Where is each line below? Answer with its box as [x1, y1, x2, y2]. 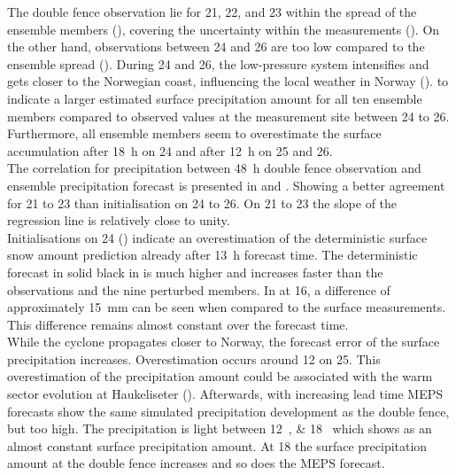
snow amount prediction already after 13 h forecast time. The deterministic [7, 245, 418, 264]
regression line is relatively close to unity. [7, 211, 230, 230]
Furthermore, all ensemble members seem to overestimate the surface [7, 124, 382, 143]
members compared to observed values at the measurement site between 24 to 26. [7, 106, 450, 125]
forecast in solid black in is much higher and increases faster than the [7, 262, 383, 281]
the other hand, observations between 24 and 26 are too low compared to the [7, 37, 425, 56]
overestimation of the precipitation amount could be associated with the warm [7, 367, 433, 385]
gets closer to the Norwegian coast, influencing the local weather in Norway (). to [7, 72, 449, 90]
